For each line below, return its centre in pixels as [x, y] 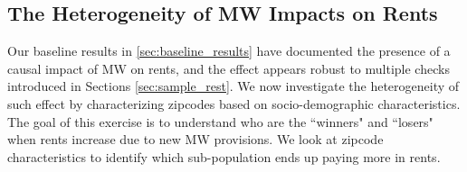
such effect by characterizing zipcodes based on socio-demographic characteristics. [234, 103]
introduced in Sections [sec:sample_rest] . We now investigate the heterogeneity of [233, 86]
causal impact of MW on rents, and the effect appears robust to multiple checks [229, 68]
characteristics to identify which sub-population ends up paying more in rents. [224, 156]
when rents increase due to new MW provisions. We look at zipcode [195, 139]
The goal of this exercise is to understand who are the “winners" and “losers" [220, 121]
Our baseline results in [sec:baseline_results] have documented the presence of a [229, 51]
